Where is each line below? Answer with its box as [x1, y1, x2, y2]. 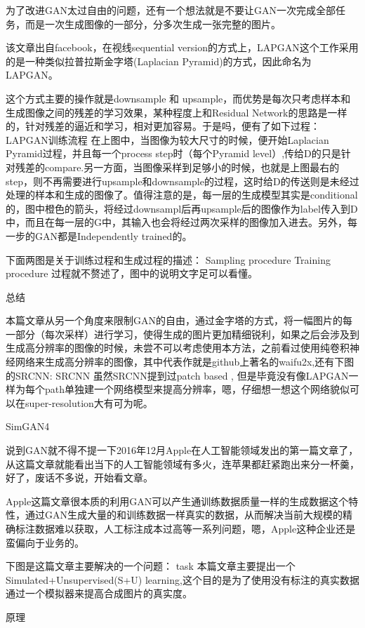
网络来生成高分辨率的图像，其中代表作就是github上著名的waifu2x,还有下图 [15, 354, 354, 369]
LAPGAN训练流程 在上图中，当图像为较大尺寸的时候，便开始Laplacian [6, 132, 329, 147]
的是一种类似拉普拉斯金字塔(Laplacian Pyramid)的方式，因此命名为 [6, 53, 312, 68]
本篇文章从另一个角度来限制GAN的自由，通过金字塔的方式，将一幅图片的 [6, 313, 343, 328]
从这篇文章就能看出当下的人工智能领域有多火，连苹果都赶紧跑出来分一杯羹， [6, 456, 359, 471]
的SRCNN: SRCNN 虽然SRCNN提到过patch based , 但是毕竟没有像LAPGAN [6, 368, 349, 382]
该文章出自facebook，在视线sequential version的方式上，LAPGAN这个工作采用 [6, 40, 359, 55]
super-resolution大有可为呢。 [25, 395, 153, 410]
